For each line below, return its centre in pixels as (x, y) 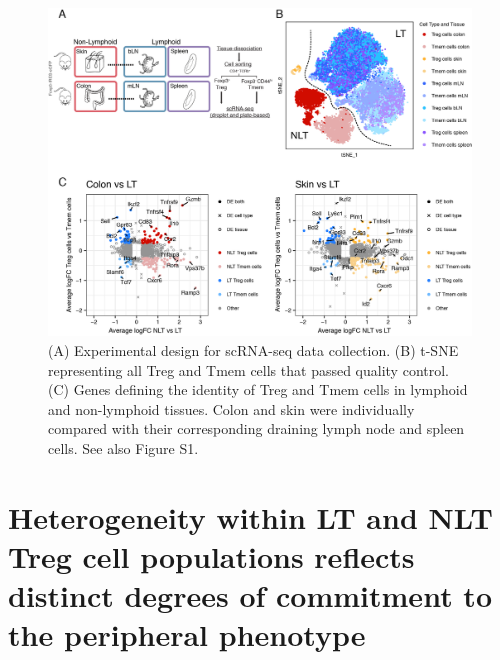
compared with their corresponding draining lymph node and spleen (256, 428)
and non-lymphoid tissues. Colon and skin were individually (231, 408)
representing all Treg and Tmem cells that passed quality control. (249, 369)
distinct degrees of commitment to (250, 595)
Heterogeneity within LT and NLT (250, 516)
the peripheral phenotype (187, 634)
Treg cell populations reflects (211, 555)
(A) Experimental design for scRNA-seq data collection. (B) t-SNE (253, 349)
